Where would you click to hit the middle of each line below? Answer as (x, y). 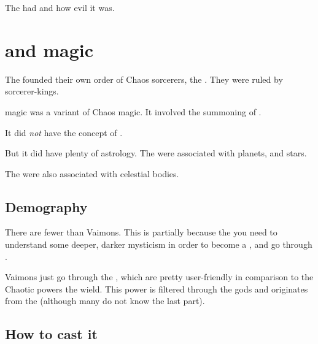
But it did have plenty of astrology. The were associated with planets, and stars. (156, 153)
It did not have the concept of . (64, 132)
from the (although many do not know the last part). (105, 301)
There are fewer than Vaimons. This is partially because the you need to (141, 232)
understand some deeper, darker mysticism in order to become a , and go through (159, 244)
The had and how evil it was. (60, 7)
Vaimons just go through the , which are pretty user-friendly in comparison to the (159, 277)
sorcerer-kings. (32, 91)
